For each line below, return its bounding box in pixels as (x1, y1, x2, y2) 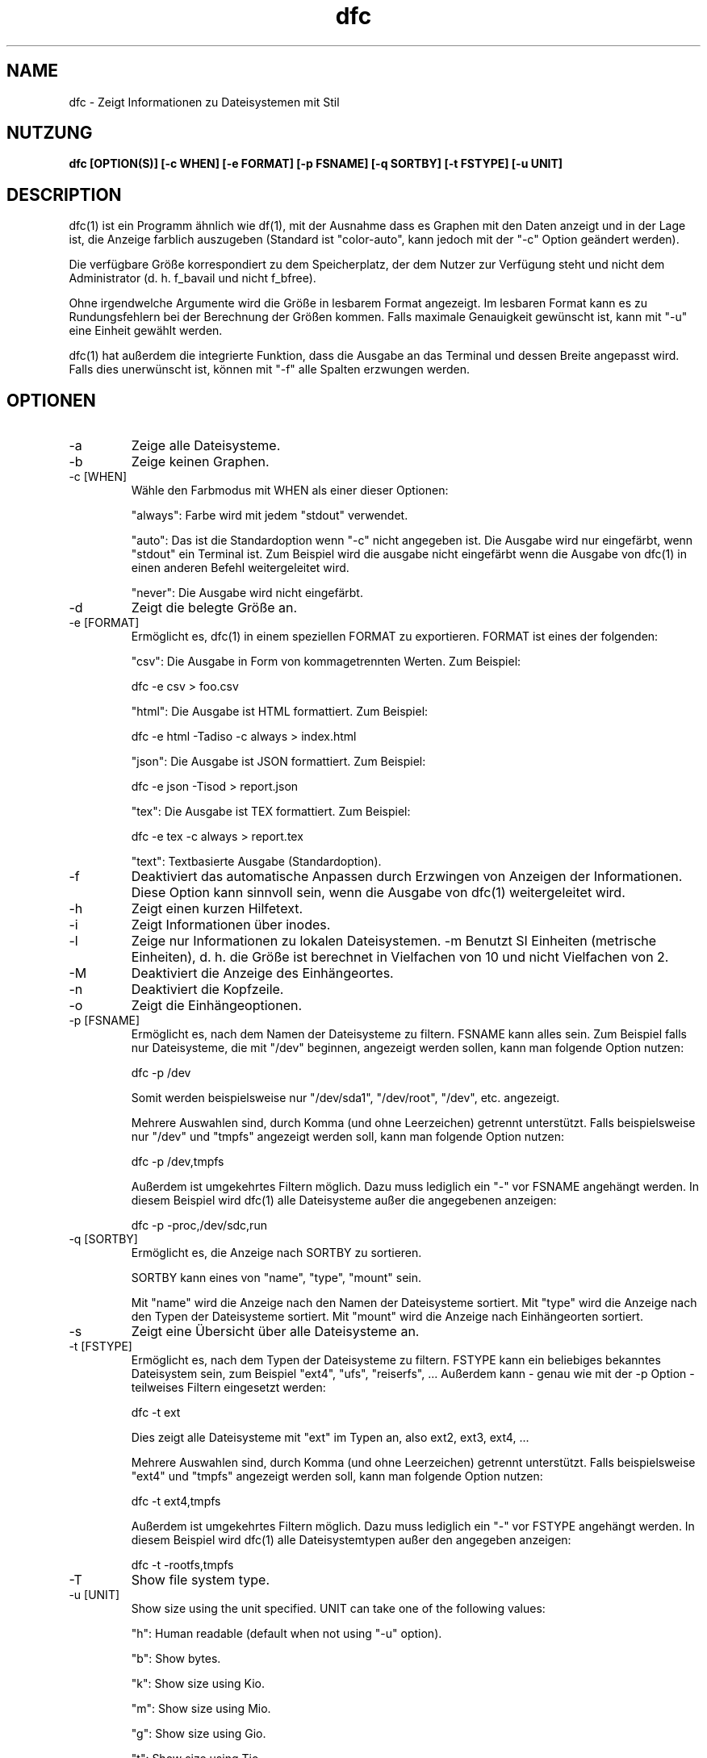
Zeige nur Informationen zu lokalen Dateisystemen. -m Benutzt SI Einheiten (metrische (131, 933, 657, 950)
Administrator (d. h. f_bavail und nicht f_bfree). (69, 271, 316, 286)
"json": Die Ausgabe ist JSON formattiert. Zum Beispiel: (131, 754, 426, 769)
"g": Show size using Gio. (131, 1727, 266, 1741)
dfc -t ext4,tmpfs (131, 1494, 221, 1509)
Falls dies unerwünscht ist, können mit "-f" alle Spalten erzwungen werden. (69, 362, 471, 377)
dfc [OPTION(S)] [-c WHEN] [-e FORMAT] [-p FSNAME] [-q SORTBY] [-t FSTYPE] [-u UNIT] (69, 157, 563, 171)
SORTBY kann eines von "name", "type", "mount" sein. (131, 1271, 422, 1285)
